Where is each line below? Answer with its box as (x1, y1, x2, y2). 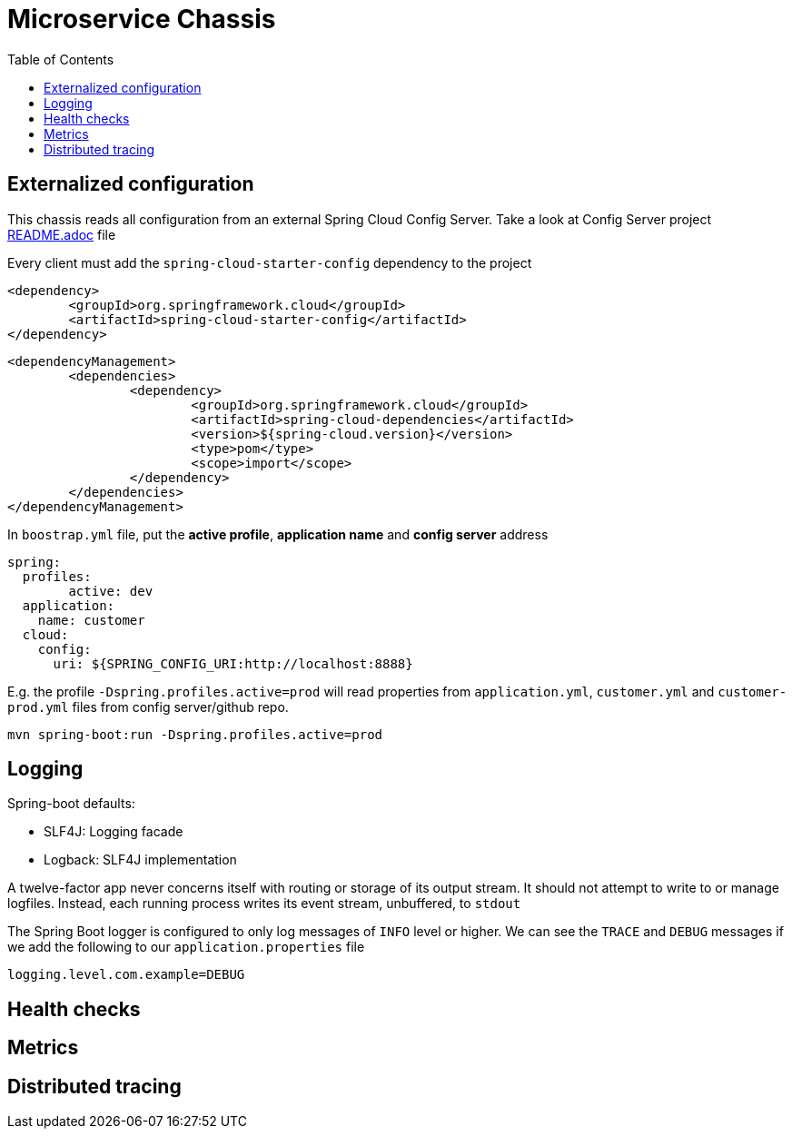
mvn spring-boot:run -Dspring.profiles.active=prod (7, 726, 383, 742)
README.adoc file (7, 226, 116, 242)
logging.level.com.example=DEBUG (7, 967, 245, 983)
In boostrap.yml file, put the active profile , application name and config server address (7, 526, 549, 542)
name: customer (37, 612, 145, 627)
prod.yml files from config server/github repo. (7, 698, 289, 715)
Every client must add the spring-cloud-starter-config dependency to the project (7, 254, 532, 271)
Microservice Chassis (7, 4, 276, 35)
